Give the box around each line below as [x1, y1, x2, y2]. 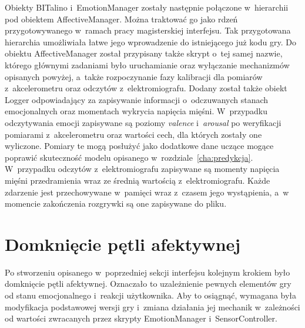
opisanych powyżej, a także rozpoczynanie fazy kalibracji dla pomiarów [5, 70, 263, 82]
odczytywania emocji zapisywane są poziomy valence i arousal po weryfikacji [5, 116, 281, 128]
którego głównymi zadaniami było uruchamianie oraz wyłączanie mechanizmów [5, 58, 290, 71]
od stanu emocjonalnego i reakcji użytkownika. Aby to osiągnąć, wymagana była [5, 289, 297, 301]
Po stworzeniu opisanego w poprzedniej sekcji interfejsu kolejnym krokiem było [5, 266, 290, 278]
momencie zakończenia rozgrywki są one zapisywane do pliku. [5, 197, 227, 210]
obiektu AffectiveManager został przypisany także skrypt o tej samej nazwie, [5, 47, 283, 59]
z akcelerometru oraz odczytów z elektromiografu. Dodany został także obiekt [5, 82, 287, 94]
